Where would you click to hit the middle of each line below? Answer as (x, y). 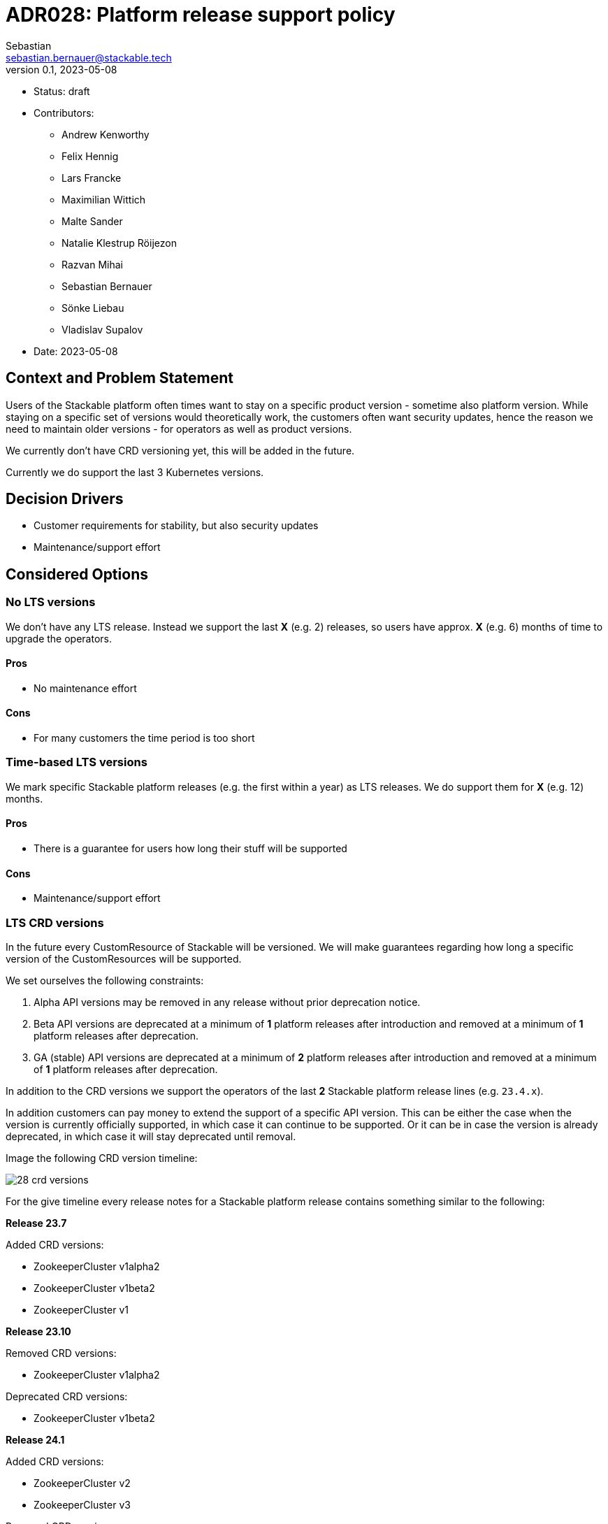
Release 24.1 (35, 1440)
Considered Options (77, 574)
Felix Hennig (90, 156)
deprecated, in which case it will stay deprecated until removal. (151, 1137)
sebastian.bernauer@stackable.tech (89, 57)
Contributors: (64, 113)
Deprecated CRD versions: (67, 1397)
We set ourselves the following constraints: (105, 981)
